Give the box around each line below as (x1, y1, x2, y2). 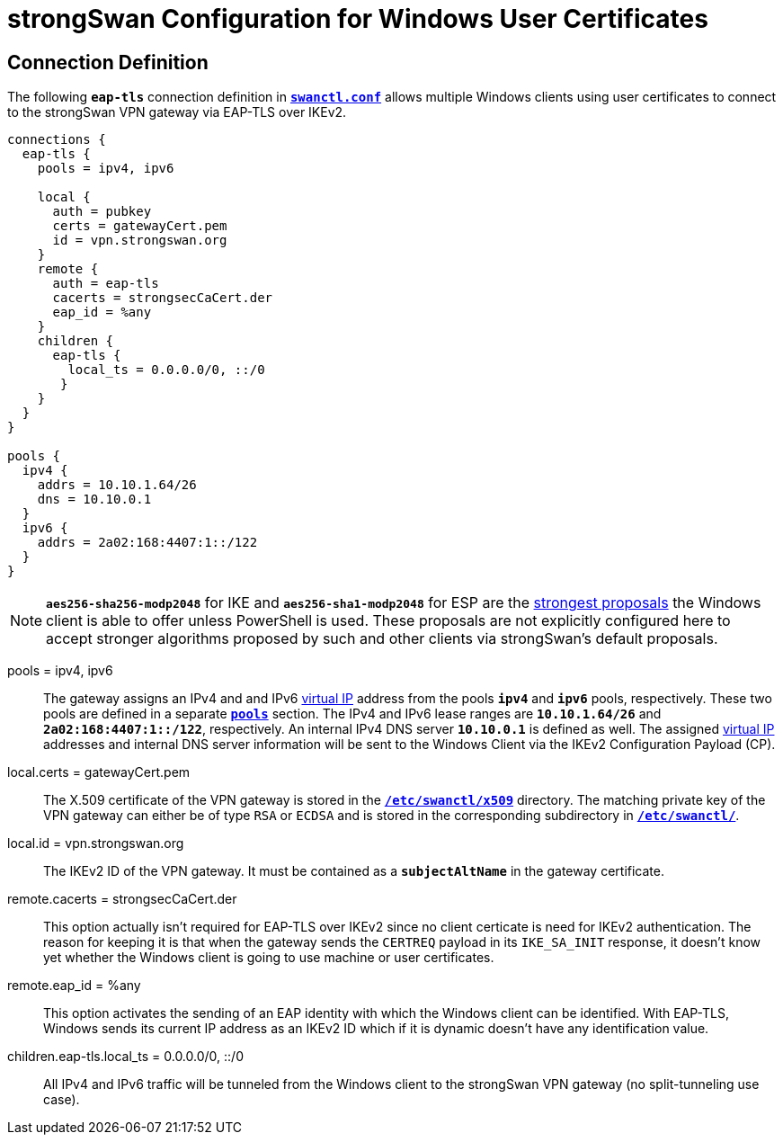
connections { (7, 132, 106, 147)
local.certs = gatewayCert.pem (7, 764, 191, 781)
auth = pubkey (52, 204, 152, 219)
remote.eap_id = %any (7, 977, 141, 994)
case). (43, 1092, 80, 1108)
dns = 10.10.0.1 (37, 492, 152, 507)
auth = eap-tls (52, 276, 159, 291)
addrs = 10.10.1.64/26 (37, 477, 197, 493)
